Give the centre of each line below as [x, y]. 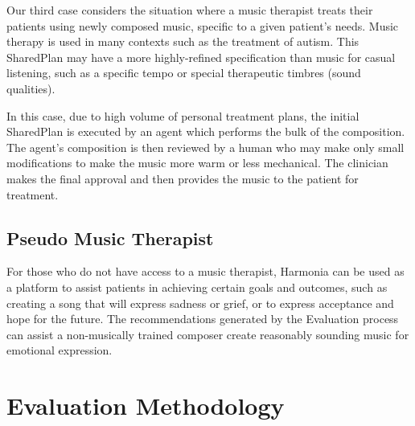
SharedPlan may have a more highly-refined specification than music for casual [201, 57]
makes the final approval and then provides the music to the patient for [183, 178]
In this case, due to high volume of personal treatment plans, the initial [183, 115]
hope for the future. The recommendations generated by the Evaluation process [203, 319]
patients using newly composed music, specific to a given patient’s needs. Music [203, 25]
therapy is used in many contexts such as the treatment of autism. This [183, 41]
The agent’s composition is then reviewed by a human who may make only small [205, 147]
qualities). [31, 88]
